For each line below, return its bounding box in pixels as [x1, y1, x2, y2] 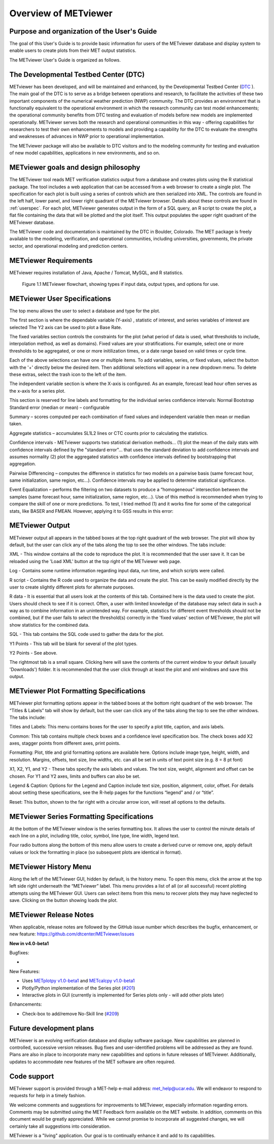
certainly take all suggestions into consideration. [9, 1123, 111, 1129]
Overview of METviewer [9, 8, 113, 19]
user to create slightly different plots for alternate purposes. [9, 584, 134, 590]
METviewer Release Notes [9, 911, 94, 919]
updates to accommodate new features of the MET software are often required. [9, 1059, 176, 1065]
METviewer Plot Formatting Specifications [9, 687, 146, 695]
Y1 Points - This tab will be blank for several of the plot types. [9, 640, 138, 647]
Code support [9, 1072, 54, 1080]
